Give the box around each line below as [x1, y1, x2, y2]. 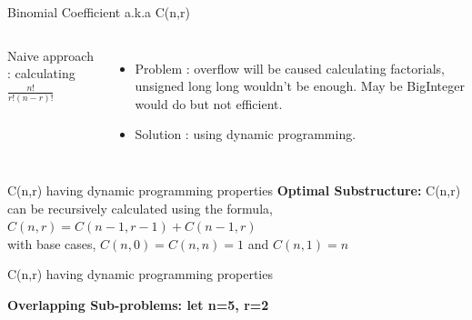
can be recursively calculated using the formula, [7, 198, 273, 217]
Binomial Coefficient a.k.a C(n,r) [7, 3, 190, 21]
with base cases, [7, 234, 96, 253]
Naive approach [7, 45, 94, 65]
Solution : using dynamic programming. [135, 125, 357, 144]
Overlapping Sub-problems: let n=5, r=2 [7, 295, 269, 314]
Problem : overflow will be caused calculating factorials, [135, 58, 445, 77]
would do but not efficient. [135, 94, 283, 113]
